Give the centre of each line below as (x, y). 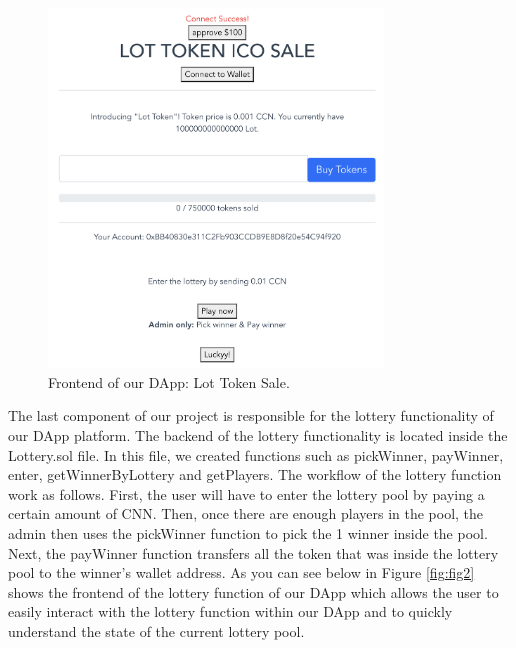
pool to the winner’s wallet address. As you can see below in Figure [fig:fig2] (241, 572)
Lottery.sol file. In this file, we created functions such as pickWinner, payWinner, (256, 454)
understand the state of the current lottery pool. (156, 630)
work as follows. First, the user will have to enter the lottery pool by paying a (246, 493)
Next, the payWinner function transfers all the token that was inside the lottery (253, 552)
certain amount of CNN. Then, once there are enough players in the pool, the (246, 513)
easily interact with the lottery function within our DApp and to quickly (230, 611)
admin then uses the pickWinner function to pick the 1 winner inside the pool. (248, 533)
